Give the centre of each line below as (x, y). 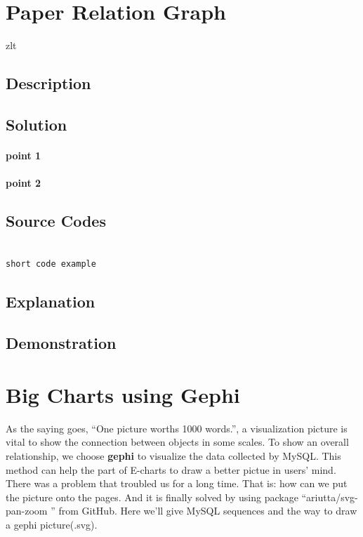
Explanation (51, 301)
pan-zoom (27, 511)
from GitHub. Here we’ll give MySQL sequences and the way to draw (208, 511)
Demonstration (61, 343)
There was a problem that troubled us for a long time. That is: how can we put (177, 483)
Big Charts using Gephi (123, 394)
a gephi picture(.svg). (52, 524)
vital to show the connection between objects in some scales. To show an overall (177, 442)
